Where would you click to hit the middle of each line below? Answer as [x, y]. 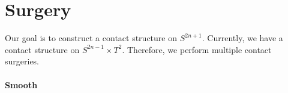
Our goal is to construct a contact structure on [91, 38]
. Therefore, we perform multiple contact [197, 49]
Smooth [21, 84]
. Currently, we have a [242, 38]
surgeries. [22, 61]
